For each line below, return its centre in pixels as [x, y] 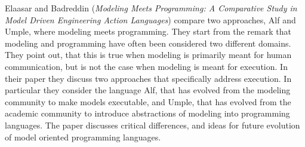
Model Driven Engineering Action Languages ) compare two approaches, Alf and [150, 19]
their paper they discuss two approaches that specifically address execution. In [148, 78]
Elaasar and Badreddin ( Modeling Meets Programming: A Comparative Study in [151, 8]
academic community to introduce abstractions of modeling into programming [147, 113]
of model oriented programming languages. [83, 137]
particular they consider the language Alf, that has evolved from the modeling [148, 90]
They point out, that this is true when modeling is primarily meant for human [148, 55]
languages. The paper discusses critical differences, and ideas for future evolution [152, 125]
